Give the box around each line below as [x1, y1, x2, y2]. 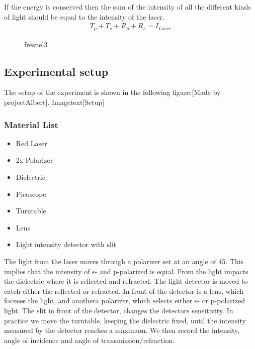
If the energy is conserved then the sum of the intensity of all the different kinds [4, 2, 251, 12]
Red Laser [16, 138, 47, 148]
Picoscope [16, 188, 46, 199]
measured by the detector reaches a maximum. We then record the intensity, [4, 325, 240, 335]
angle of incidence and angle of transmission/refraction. [4, 334, 175, 345]
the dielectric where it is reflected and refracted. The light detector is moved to [4, 276, 248, 286]
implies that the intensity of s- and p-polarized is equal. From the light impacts [4, 266, 248, 276]
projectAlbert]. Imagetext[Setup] [4, 97, 105, 107]
